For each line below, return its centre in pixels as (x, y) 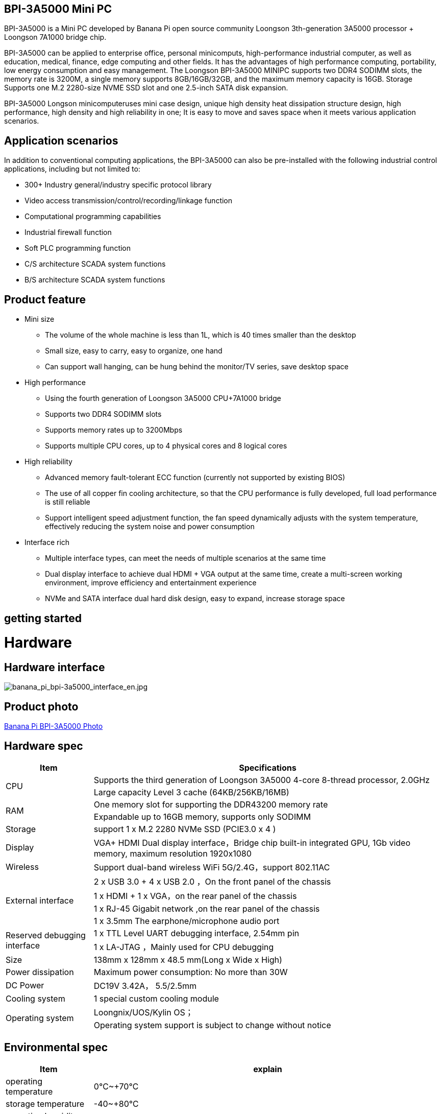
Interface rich (47, 542)
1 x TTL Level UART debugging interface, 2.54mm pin (196, 933)
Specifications (268, 768)
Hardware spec (44, 746)
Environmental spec (56, 1047)
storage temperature (45, 1104)
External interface (40, 901)
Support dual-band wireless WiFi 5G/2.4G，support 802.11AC (212, 868)
